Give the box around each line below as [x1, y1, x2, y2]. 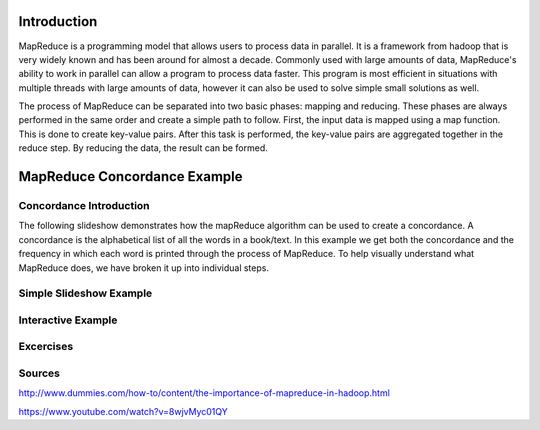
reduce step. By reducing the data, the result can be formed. [18, 142, 269, 154]
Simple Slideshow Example [18, 286, 153, 300]
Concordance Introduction [18, 199, 150, 213]
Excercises [18, 340, 74, 354]
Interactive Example [18, 313, 118, 327]
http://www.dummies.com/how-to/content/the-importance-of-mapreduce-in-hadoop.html [18, 387, 390, 399]
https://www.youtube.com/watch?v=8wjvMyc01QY [18, 405, 229, 417]
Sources [18, 366, 60, 380]
